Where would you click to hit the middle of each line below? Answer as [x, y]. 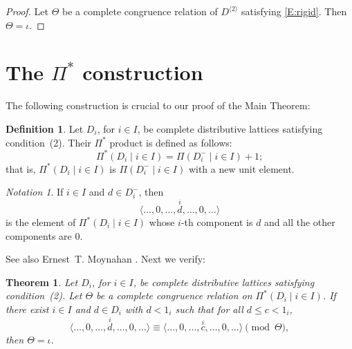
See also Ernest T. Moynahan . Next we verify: [105, 259]
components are [39, 235]
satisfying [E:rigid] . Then [294, 11]
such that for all [209, 309]
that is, [21, 168]
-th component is [217, 222]
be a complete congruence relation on [174, 295]
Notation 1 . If [35, 192]
